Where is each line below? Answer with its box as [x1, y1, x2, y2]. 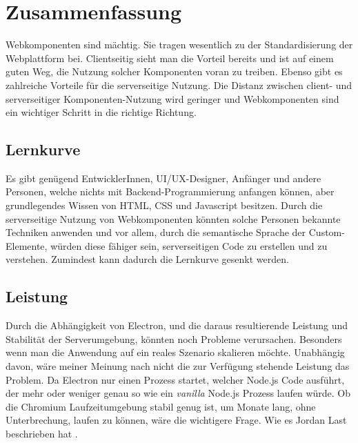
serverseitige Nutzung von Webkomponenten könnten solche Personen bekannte [6, 211, 341, 226]
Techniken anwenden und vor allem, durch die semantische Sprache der [6, 225, 306, 239]
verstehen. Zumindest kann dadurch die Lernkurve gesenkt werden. [6, 252, 289, 266]
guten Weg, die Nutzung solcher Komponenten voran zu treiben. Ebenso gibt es [6, 64, 343, 79]
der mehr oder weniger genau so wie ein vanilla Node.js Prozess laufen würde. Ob [6, 386, 351, 400]
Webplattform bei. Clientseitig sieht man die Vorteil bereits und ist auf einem [6, 50, 334, 65]
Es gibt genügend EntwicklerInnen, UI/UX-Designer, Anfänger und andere [6, 170, 321, 185]
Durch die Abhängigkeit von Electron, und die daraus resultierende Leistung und [6, 318, 348, 333]
